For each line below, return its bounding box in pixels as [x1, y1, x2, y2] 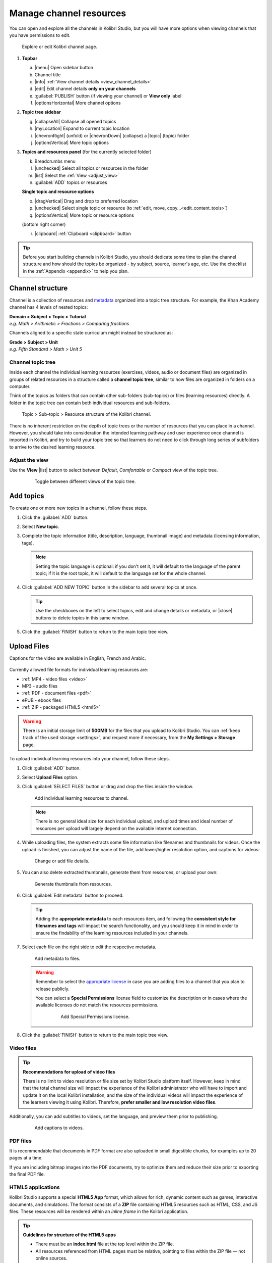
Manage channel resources [9, 8, 126, 19]
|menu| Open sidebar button [34, 65, 93, 71]
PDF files [9, 1137, 32, 1144]
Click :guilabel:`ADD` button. [22, 765, 81, 771]
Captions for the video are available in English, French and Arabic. [9, 655, 146, 661]
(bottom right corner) [22, 221, 66, 227]
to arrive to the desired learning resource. [9, 444, 96, 450]
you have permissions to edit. [9, 32, 71, 38]
